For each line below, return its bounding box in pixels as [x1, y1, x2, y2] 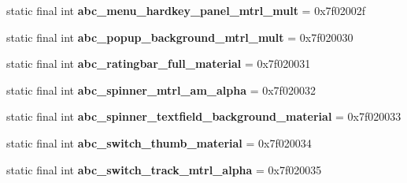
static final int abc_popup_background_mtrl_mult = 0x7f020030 [6, 28, 353, 45]
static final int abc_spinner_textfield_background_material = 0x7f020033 [6, 108, 401, 125]
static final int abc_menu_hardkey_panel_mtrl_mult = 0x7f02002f [6, 2, 366, 18]
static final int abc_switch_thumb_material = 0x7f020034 [6, 134, 312, 151]
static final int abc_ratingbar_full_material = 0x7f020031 [6, 55, 311, 72]
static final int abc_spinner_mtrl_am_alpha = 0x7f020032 [6, 81, 316, 98]
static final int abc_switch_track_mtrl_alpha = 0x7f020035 [6, 161, 322, 177]
